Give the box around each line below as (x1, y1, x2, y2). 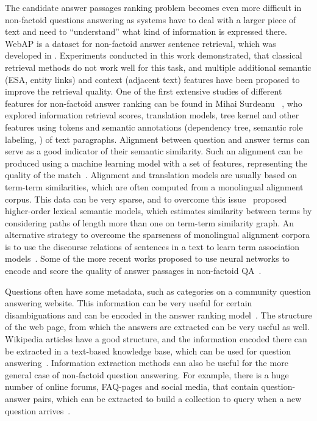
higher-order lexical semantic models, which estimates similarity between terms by (5, 204, 312, 217)
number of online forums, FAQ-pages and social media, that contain (5, 380, 258, 393)
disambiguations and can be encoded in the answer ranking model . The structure (5, 308, 312, 321)
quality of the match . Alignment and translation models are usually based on (5, 168, 297, 181)
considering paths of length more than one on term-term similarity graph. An (5, 216, 294, 229)
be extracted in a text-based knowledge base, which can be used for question (5, 344, 291, 357)
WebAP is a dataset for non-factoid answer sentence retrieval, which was (5, 37, 276, 49)
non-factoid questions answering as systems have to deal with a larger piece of (5, 13, 296, 26)
